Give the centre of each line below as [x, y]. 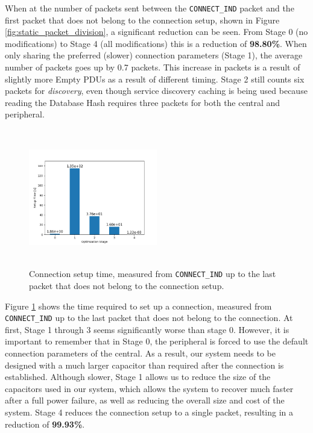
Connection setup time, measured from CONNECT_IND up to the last [153, 274]
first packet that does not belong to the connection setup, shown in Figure [142, 20]
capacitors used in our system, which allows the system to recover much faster [149, 388]
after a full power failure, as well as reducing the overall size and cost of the [145, 400]
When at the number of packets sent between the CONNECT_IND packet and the [150, 8]
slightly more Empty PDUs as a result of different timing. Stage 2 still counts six [155, 79]
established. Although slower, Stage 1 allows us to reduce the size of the [138, 377]
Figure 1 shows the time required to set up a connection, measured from [138, 306]
